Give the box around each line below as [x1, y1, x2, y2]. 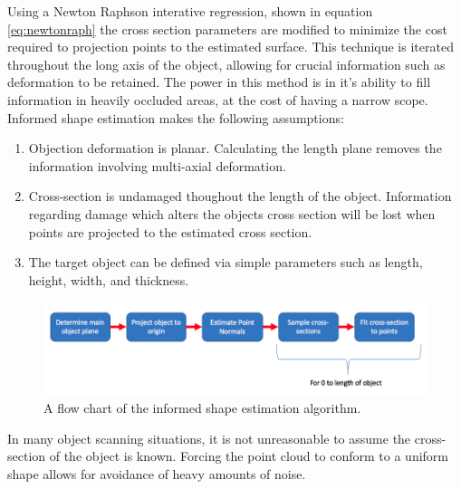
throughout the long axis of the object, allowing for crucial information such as [7, 54, 446, 73]
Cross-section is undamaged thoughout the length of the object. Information [28, 187, 452, 206]
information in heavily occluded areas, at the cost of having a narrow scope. [7, 90, 428, 109]
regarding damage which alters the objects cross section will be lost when [28, 204, 436, 223]
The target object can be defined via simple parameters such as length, [28, 253, 423, 272]
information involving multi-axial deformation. [28, 156, 286, 175]
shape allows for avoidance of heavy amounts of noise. [7, 465, 306, 484]
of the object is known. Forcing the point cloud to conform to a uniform [49, 446, 448, 465]
